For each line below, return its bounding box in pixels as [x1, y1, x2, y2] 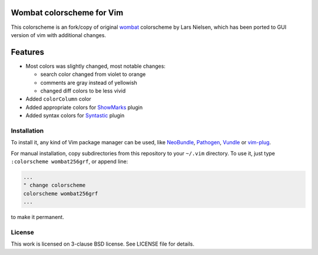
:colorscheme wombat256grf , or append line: [11, 158, 128, 165]
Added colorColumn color [25, 95, 91, 102]
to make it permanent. [11, 214, 64, 221]
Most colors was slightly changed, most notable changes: [25, 62, 166, 69]
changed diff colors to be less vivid [40, 87, 126, 94]
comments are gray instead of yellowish [40, 79, 138, 86]
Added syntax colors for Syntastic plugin [25, 112, 125, 119]
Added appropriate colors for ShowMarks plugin [25, 104, 143, 111]
